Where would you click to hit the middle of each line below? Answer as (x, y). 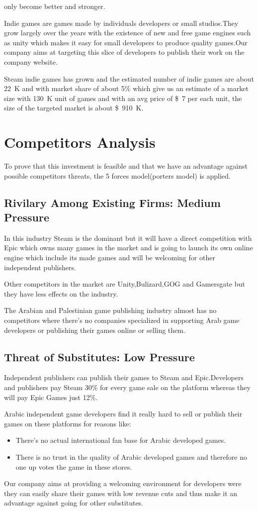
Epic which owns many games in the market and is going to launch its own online (129, 248)
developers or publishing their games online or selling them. (95, 330)
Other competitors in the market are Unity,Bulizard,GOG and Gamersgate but (125, 284)
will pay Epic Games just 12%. (51, 397)
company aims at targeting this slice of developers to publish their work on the (124, 52)
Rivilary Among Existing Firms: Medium (112, 202)
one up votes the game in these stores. (74, 466)
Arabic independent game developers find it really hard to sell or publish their (123, 414)
